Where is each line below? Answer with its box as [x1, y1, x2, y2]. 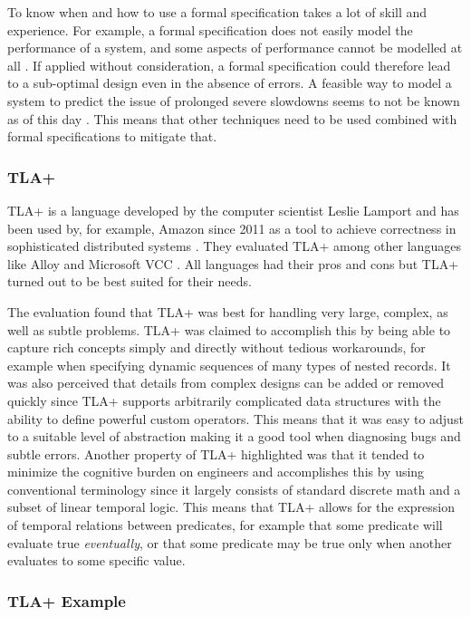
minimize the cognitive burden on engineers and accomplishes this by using [7, 462, 425, 481]
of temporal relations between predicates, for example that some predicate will [7, 516, 443, 535]
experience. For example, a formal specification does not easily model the [7, 20, 413, 39]
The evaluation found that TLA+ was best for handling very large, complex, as [7, 302, 448, 321]
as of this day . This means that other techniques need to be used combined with [7, 109, 457, 128]
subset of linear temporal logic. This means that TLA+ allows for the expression [7, 497, 455, 516]
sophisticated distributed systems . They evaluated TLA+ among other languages [7, 236, 461, 255]
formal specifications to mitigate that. [7, 127, 217, 146]
